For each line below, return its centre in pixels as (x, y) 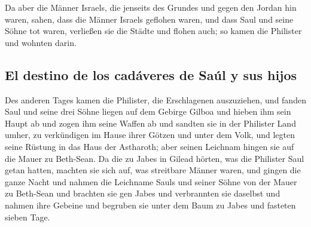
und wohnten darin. (41, 42)
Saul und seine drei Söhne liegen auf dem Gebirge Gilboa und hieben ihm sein (148, 111)
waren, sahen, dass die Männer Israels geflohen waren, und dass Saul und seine (149, 19)
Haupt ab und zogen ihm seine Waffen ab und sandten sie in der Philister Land (150, 123)
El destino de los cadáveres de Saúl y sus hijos (151, 74)
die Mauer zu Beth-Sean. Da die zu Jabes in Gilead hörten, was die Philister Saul (155, 158)
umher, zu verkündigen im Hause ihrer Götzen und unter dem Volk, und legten (150, 135)
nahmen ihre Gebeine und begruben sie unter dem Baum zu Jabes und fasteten (150, 205)
